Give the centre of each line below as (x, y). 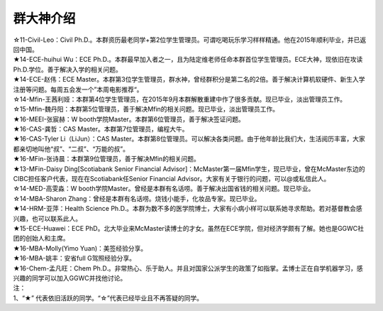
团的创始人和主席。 (41, 239)
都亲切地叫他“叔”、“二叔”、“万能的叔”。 (71, 148)
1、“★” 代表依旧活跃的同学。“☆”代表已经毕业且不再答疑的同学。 (108, 298)
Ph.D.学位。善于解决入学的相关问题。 (67, 69)
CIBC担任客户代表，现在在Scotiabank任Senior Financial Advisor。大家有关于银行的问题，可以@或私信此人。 (172, 179)
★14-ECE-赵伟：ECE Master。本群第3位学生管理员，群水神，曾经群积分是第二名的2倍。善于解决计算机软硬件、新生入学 (189, 80)
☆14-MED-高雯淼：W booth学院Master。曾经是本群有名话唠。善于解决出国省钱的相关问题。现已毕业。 (164, 189)
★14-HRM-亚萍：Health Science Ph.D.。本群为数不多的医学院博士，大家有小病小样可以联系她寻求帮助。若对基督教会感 (188, 209)
